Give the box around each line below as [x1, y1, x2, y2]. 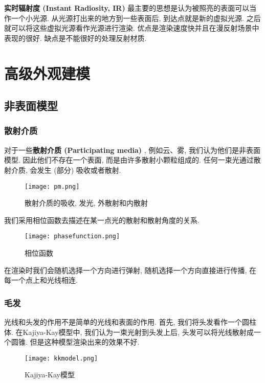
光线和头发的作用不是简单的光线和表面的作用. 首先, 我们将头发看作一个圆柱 [4, 317, 257, 327]
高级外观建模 [4, 62, 91, 83]
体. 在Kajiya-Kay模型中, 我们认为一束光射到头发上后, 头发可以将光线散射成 [4, 326, 254, 337]
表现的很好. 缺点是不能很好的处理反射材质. [4, 32, 147, 43]
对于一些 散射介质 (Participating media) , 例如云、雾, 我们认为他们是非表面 [4, 144, 260, 155]
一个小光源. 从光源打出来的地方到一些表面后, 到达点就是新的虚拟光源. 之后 [11, 12, 261, 23]
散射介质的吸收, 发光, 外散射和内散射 [25, 197, 148, 208]
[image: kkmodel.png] [25, 354, 98, 362]
